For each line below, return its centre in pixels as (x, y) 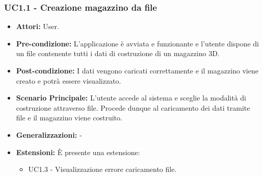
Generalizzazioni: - (49, 134)
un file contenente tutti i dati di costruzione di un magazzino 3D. (118, 53)
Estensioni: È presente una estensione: (78, 152)
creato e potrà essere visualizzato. (69, 80)
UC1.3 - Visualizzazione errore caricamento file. (102, 169)
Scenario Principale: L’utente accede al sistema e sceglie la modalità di (131, 98)
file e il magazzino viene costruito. (69, 118)
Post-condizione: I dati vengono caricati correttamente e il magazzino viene (137, 70)
